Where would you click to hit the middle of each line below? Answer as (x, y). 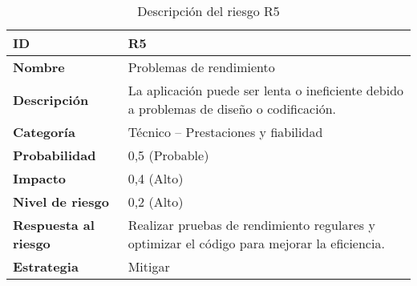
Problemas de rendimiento (201, 67)
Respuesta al (54, 225)
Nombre (39, 67)
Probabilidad (55, 155)
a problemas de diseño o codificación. (232, 109)
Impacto (40, 178)
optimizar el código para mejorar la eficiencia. (256, 243)
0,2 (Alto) (156, 201)
